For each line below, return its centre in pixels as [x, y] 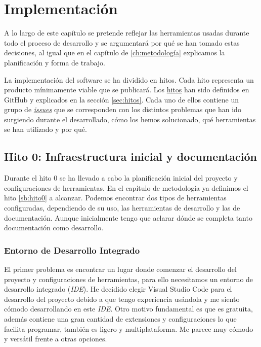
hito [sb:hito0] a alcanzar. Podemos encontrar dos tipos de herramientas [115, 198]
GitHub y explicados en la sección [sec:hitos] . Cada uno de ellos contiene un [122, 99]
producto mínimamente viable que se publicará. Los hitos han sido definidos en [127, 90]
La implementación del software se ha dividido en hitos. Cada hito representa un [129, 79]
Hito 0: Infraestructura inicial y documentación [131, 157]
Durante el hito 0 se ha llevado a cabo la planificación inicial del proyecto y [121, 178]
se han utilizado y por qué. [46, 129]
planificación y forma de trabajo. [55, 62]
